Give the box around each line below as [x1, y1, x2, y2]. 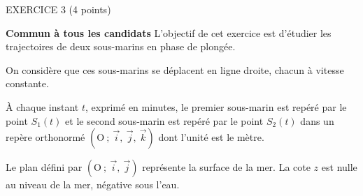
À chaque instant [6, 99, 79, 114]
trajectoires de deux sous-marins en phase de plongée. [6, 39, 236, 54]
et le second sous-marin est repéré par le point [65, 113, 264, 128]
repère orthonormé [6, 130, 85, 144]
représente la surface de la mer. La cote [142, 160, 311, 174]
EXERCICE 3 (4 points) [6, 2, 111, 16]
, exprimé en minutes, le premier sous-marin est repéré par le [85, 99, 347, 114]
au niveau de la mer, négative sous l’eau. [6, 177, 180, 192]
